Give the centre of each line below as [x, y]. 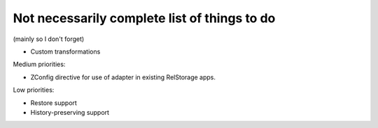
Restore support [54, 103]
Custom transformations [65, 51]
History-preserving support [70, 112]
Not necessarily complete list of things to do [144, 18]
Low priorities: [34, 90]
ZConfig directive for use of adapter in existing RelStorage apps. [123, 77]
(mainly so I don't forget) [49, 39]
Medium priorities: [39, 64]
